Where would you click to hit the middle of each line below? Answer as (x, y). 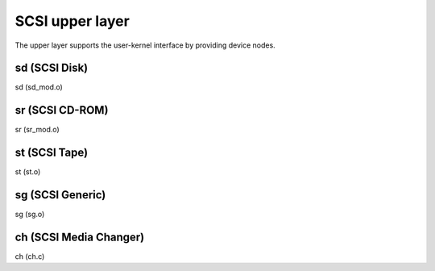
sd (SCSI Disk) (52, 68)
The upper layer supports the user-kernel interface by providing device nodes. (145, 45)
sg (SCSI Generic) (60, 195)
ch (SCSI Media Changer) (80, 237)
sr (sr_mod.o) (37, 130)
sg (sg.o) (30, 215)
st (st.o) (28, 172)
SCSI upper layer (72, 21)
